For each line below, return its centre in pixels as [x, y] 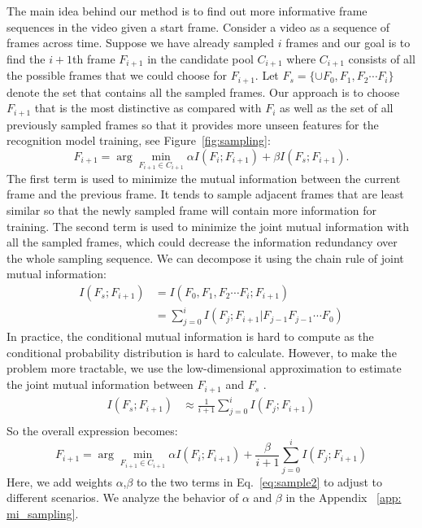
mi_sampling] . [43, 513]
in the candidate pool [200, 58]
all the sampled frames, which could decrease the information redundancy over [202, 242]
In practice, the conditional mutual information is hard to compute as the [190, 336]
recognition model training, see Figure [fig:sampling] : [139, 140]
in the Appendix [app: [344, 497]
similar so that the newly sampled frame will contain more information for [192, 209]
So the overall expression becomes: [92, 430]
